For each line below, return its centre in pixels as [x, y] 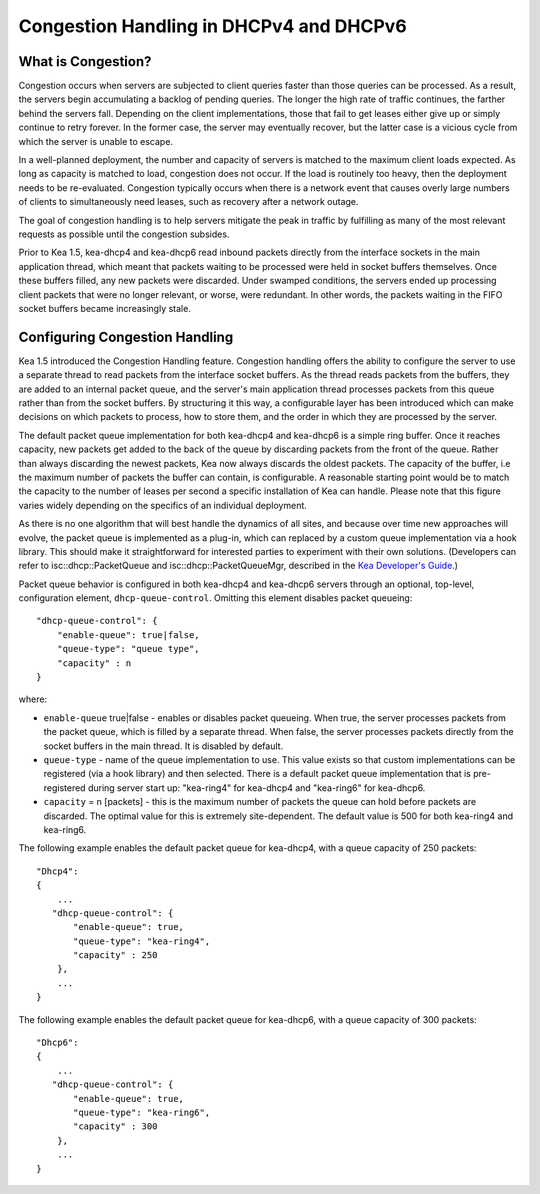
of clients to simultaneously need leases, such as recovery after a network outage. [188, 202]
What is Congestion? [85, 61]
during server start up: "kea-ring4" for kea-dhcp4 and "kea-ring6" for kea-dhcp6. [256, 787]
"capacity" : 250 [115, 955]
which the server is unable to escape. [96, 141]
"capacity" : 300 [115, 1126]
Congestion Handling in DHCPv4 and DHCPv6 [212, 26]
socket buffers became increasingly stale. [105, 308]
